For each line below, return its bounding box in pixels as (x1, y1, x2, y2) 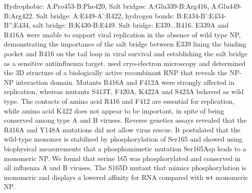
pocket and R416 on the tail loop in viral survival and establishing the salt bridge (4, 48, 248, 58)
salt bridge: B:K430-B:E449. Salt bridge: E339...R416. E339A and (33, 20, 229, 30)
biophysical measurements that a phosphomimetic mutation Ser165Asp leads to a (4, 143, 246, 153)
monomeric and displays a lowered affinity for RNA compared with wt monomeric (4, 172, 248, 182)
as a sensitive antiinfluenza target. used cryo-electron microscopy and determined (4, 58, 246, 68)
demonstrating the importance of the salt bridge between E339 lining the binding (4, 39, 246, 49)
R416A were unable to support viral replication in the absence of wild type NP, (4, 29, 241, 39)
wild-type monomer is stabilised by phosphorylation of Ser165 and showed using (4, 134, 243, 144)
